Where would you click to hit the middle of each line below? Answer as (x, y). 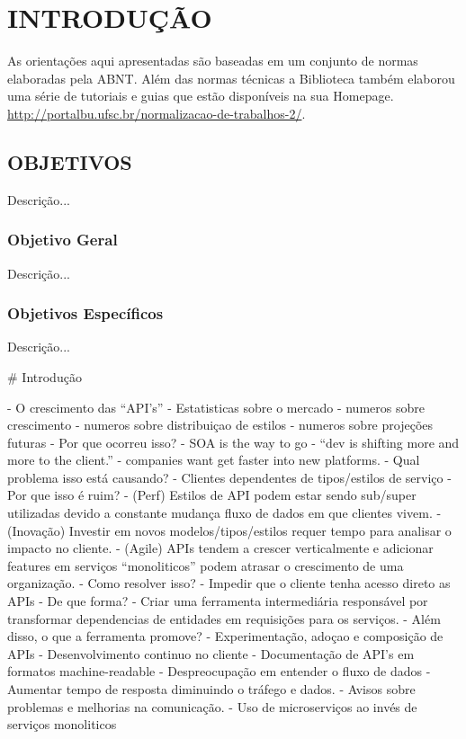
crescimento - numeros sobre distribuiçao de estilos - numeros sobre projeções (220, 425)
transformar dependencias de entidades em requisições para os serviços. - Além (224, 618)
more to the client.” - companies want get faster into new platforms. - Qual (214, 460)
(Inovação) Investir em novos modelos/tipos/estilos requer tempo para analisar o (229, 530)
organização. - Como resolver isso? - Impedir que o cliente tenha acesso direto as (229, 583)
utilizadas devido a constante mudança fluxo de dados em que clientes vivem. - (224, 513)
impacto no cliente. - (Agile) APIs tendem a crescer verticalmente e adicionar (220, 548)
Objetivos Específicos (85, 313)
